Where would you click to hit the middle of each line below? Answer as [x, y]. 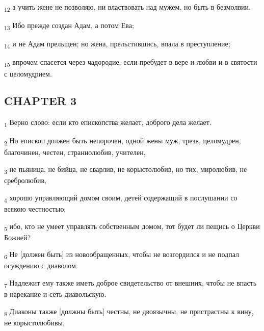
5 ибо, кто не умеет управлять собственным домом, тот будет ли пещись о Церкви [132, 226]
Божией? [18, 237]
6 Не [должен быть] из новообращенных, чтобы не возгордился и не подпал [122, 255]
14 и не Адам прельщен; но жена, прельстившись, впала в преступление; [117, 44]
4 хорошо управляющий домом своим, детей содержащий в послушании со [121, 198]
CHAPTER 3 [41, 101]
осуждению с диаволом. [41, 265]
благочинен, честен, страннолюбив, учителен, [75, 152]
